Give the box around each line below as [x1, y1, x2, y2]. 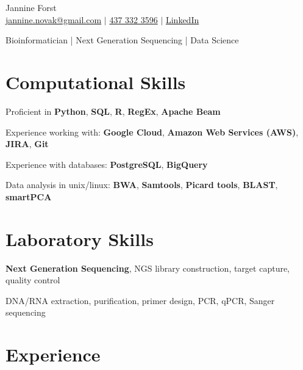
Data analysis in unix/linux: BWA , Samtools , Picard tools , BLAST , [5, 178, 278, 191]
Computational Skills [5, 69, 186, 94]
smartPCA [5, 190, 52, 203]
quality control [5, 274, 60, 286]
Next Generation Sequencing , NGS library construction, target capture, [5, 261, 290, 274]
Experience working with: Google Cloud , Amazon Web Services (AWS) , [5, 125, 299, 138]
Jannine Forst [5, 1, 57, 13]
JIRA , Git [5, 137, 49, 150]
